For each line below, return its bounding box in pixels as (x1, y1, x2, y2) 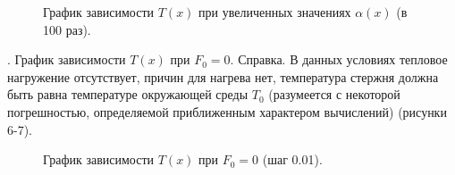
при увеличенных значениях (198, 3, 351, 21)
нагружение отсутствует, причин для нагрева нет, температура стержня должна (7, 67, 439, 86)
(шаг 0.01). (262, 150, 323, 169)
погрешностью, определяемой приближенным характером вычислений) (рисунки (7, 102, 447, 121)
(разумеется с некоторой (268, 85, 400, 104)
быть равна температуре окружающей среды (7, 85, 249, 104)
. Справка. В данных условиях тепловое (230, 50, 448, 69)
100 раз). (43, 20, 91, 38)
